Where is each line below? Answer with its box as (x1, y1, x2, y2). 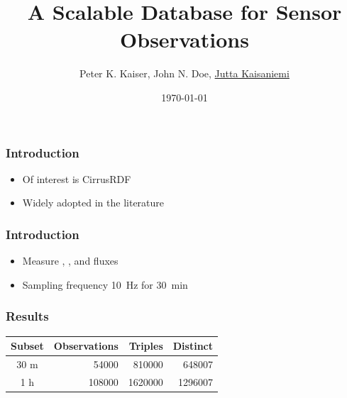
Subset (11, 338, 44, 353)
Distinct (172, 338, 214, 353)
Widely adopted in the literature (22, 195, 165, 210)
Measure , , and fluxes (22, 253, 119, 268)
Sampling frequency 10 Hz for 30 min (22, 277, 188, 292)
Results (6, 307, 49, 325)
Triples (128, 338, 163, 353)
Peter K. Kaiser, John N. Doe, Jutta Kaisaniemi (79, 66, 290, 81)
